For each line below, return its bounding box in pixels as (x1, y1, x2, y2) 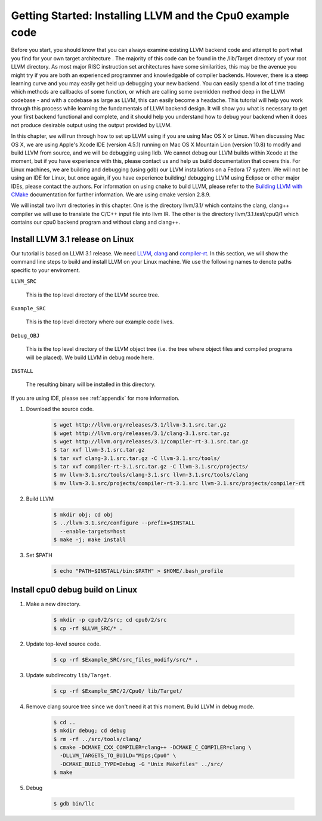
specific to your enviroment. (11, 266, 80, 274)
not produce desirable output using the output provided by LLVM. (11, 121, 172, 128)
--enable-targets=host (60, 528, 126, 535)
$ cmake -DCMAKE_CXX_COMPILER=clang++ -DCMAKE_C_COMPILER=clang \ (53, 743, 252, 751)
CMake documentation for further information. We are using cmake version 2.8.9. (11, 191, 211, 198)
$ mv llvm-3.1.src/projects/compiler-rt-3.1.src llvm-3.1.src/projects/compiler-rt (53, 480, 305, 486)
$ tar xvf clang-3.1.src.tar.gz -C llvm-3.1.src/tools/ (53, 455, 221, 462)
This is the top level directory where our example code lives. (26, 318, 174, 325)
